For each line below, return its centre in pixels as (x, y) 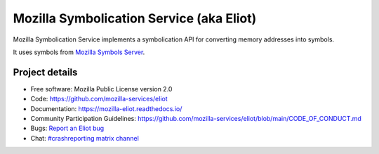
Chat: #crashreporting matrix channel (85, 138)
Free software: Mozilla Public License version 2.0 (101, 89)
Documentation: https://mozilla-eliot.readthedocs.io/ (106, 108)
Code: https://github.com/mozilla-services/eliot (99, 99)
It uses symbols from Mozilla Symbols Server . (79, 52)
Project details (45, 72)
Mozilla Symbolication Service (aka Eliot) (135, 18)
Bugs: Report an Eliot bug (67, 128)
